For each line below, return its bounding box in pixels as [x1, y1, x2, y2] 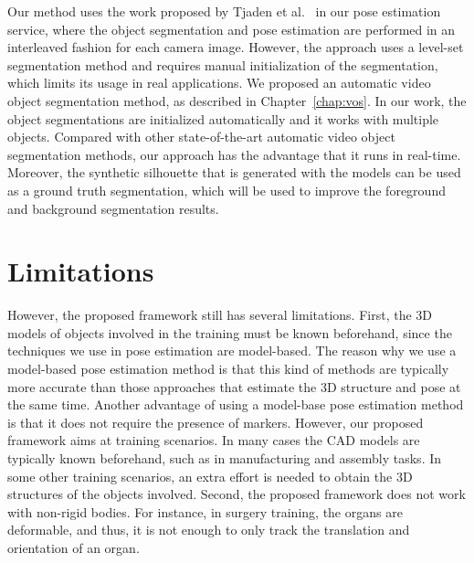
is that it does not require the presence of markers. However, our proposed [7, 412, 424, 431]
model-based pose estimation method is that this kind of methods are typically [7, 359, 449, 378]
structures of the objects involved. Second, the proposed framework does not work [7, 484, 466, 504]
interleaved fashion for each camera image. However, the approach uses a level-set [7, 37, 464, 57]
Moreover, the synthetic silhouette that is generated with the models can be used [7, 163, 461, 182]
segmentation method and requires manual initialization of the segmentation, [7, 55, 438, 74]
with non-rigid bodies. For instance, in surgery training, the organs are [7, 502, 403, 521]
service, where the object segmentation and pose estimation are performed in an [7, 19, 456, 38]
